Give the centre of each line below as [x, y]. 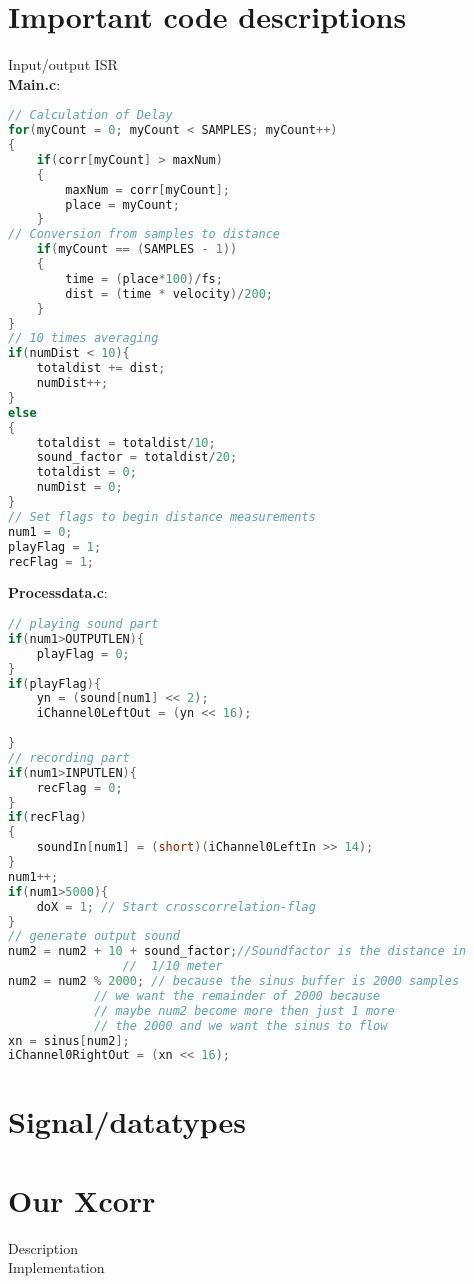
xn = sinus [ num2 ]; [69, 1040]
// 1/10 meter [172, 966]
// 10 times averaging [83, 338]
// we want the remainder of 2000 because [237, 995]
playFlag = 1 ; [55, 546]
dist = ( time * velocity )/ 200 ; [169, 293]
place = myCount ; [122, 204]
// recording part [69, 757]
